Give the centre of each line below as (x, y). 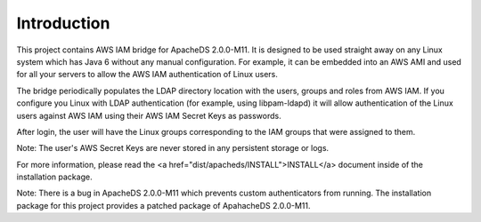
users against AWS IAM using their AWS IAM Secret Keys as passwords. (149, 115)
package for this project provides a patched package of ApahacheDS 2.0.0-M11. (163, 205)
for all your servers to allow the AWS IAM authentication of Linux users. (147, 75)
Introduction (63, 23)
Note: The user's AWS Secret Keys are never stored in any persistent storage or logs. (173, 148)
